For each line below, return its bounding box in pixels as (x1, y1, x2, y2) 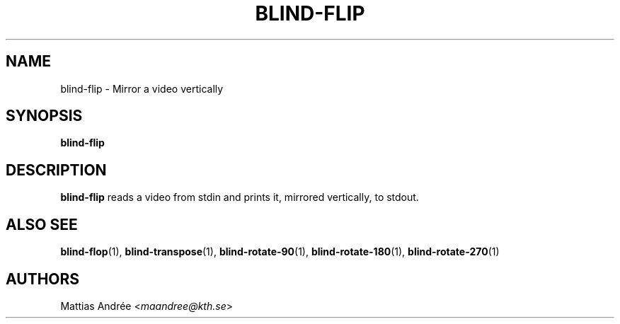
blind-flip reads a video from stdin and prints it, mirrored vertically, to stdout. (60, 191, 419, 204)
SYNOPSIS (6, 107, 83, 125)
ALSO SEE (6, 215, 78, 233)
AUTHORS (6, 270, 80, 288)
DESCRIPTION (6, 161, 107, 179)
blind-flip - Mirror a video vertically (60, 82, 224, 95)
